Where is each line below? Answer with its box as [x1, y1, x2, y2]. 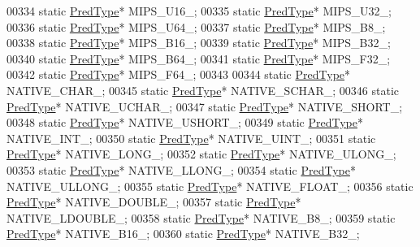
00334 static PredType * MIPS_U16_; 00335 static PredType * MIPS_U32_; [6, 2, 392, 19]
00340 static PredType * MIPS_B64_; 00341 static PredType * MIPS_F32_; [6, 50, 391, 67]
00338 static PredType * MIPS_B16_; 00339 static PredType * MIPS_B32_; [6, 34, 391, 51]
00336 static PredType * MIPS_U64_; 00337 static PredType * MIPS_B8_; [6, 18, 386, 35]
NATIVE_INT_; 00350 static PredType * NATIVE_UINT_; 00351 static [6, 129, 376, 146]
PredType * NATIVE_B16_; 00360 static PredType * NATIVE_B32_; [6, 225, 360, 242]
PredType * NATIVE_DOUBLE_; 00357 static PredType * [6, 193, 301, 210]
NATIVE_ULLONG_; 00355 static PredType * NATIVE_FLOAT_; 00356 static [6, 177, 414, 194]
